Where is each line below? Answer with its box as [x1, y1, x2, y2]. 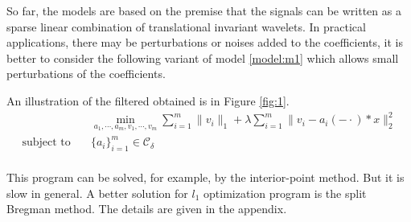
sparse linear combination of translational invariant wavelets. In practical [6, 18, 366, 35]
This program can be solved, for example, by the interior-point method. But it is [6, 169, 405, 186]
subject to [22, 137, 71, 149]
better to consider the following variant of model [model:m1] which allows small [6, 49, 399, 66]
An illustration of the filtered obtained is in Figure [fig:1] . [6, 92, 290, 109]
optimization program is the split [203, 184, 367, 201]
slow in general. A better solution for [6, 184, 188, 201]
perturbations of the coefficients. [6, 65, 166, 82]
